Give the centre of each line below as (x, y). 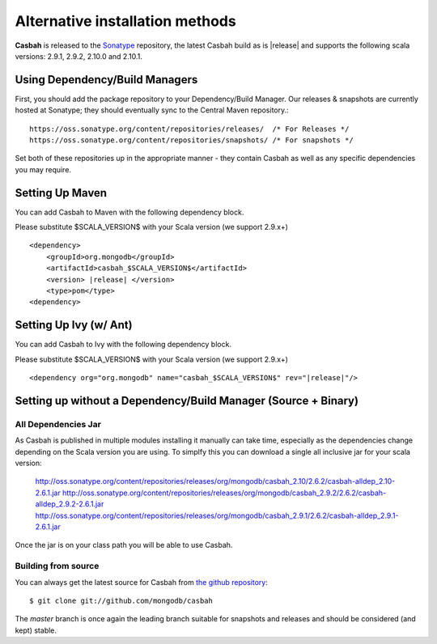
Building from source (57, 566)
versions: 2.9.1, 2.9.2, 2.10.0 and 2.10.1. (79, 56)
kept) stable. (36, 630)
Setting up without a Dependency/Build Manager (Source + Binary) (187, 400)
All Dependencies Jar (58, 424)
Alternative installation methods (125, 21)
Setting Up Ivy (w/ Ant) (74, 325)
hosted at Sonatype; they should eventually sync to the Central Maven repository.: (152, 110)
